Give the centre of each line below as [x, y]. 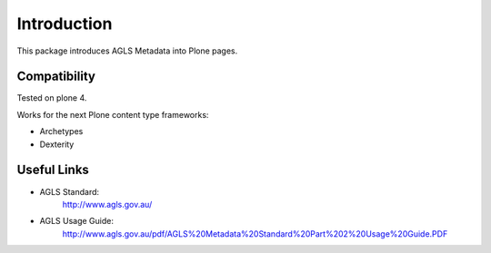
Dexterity [57, 144]
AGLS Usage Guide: [76, 221]
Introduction [65, 24]
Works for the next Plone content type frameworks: [113, 114]
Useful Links [53, 170]
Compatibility [56, 77]
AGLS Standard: [70, 191]
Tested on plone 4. [52, 98]
